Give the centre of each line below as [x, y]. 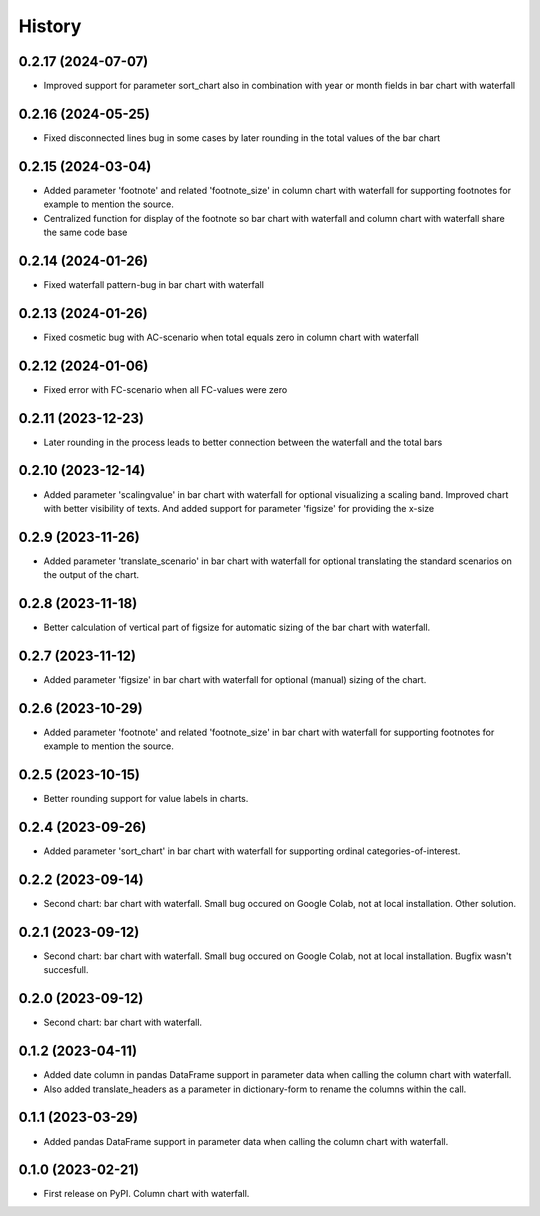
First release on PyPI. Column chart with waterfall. [146, 1194]
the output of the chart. [91, 575]
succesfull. [66, 970]
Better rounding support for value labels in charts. [146, 799]
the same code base [85, 232]
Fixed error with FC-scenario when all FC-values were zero [165, 389]
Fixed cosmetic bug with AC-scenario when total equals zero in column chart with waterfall [231, 337]
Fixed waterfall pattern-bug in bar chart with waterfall [154, 284]
